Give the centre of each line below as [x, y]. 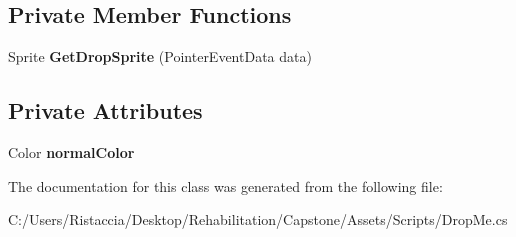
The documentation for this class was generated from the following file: [225, 185]
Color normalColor [71, 152]
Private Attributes [105, 110]
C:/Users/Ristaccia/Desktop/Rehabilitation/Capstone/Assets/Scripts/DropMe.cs [258, 219]
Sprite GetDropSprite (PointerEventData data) [160, 56]
